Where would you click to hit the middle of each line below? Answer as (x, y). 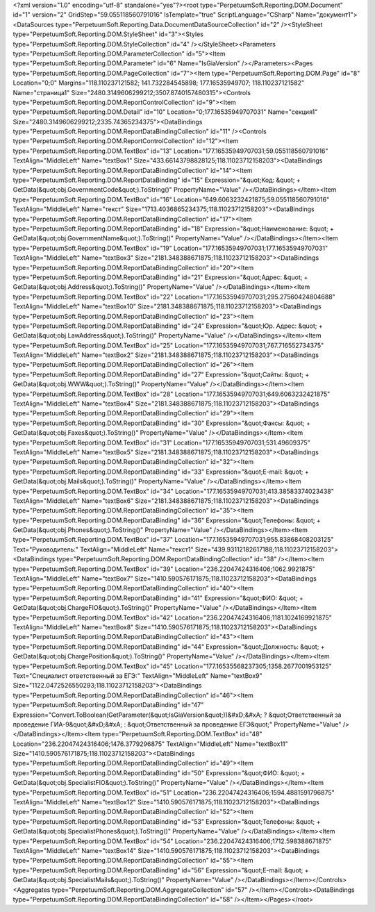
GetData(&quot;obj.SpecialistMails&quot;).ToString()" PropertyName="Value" (123, 880)
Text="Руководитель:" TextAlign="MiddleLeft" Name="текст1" (103, 549)
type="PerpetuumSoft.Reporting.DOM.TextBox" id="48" (182, 734)
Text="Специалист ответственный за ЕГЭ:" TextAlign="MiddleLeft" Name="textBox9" (138, 675)
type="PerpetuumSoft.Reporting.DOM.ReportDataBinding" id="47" (108, 705)
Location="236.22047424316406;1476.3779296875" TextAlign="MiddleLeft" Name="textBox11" (150, 744)
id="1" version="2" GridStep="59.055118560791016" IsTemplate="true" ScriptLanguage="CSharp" (153, 15)
